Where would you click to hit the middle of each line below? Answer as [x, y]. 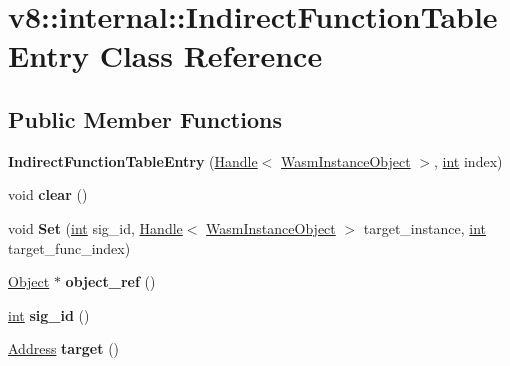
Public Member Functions [145, 118]
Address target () [64, 348]
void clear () [48, 194]
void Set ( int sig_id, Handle [95, 227]
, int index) [468, 160]
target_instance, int [424, 227]
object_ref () [110, 281]
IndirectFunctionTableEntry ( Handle [133, 160]
